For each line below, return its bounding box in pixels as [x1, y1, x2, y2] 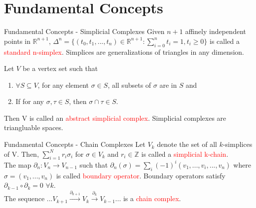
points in [4, 35, 31, 46]
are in [159, 79, 177, 90]
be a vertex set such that [22, 63, 98, 73]
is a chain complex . [123, 193, 181, 204]
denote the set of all [157, 139, 217, 149]
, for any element [37, 79, 89, 90]
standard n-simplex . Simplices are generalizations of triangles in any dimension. [4, 46, 244, 57]
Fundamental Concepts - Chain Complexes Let [4, 139, 146, 149]
